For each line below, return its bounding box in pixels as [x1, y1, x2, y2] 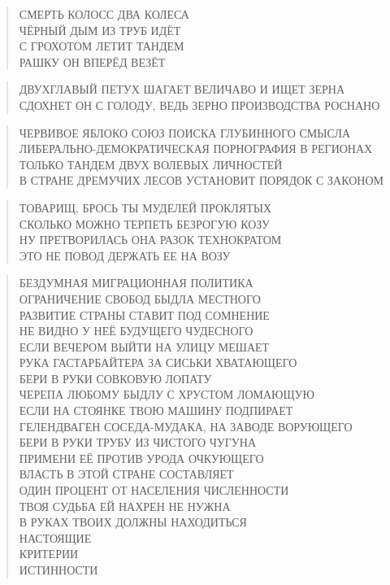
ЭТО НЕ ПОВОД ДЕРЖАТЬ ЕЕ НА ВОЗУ [19, 247, 231, 264]
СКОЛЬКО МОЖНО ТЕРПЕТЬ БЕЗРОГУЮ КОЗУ [19, 215, 270, 232]
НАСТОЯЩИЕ [19, 529, 92, 546]
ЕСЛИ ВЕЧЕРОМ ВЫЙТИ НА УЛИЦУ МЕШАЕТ [19, 338, 270, 355]
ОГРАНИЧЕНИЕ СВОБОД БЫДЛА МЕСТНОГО [19, 290, 261, 307]
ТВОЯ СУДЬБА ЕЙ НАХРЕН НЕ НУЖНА [19, 497, 231, 514]
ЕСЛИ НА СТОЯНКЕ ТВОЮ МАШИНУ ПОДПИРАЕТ [19, 402, 293, 419]
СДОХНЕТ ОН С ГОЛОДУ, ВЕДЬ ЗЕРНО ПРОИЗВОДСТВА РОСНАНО [19, 96, 380, 113]
